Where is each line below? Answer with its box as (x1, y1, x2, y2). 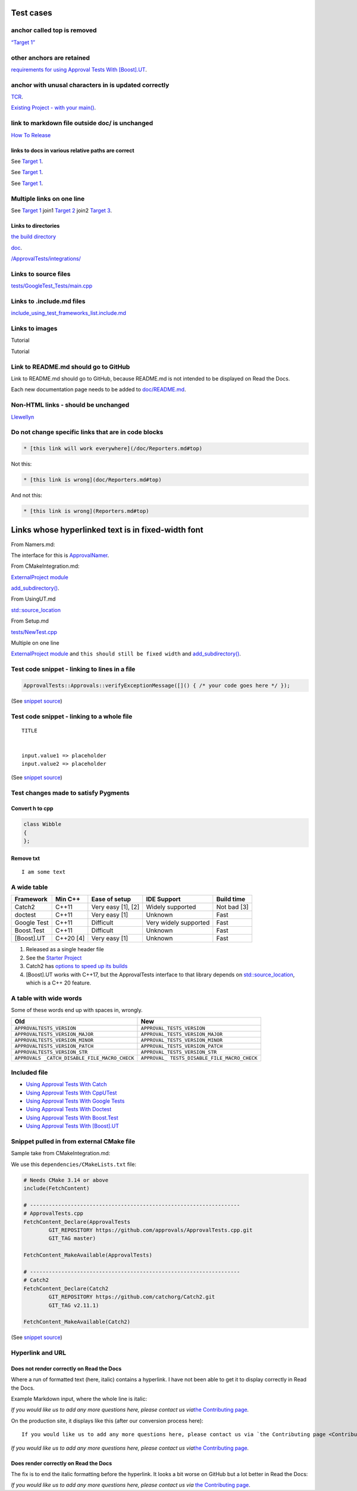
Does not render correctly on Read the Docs (11, 1365, 122, 1372)
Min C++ (55, 895, 80, 904)
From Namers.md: (11, 540, 55, 548)
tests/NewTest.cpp (11, 628, 58, 635)
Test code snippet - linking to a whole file (11, 712, 133, 720)
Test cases (11, 8, 53, 18)
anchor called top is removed (11, 26, 97, 35)
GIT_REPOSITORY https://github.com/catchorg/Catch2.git (48, 1294, 215, 1300)
